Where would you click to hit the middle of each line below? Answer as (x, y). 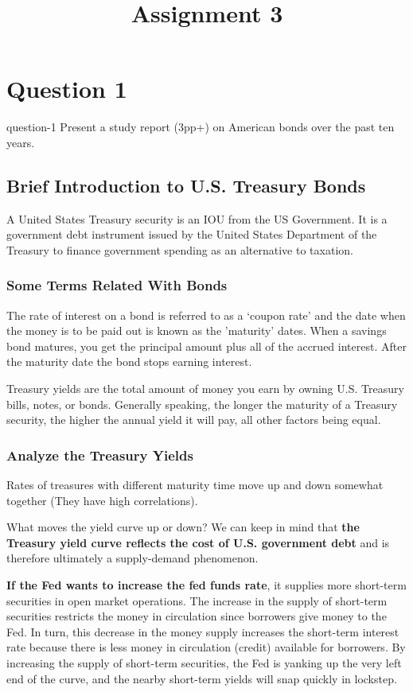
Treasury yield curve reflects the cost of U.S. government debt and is (198, 542)
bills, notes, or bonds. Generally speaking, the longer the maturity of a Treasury (202, 404)
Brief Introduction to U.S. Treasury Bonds (186, 185)
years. (21, 142)
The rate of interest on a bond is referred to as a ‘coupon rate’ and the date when (206, 315)
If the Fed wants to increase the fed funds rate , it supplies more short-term (206, 585)
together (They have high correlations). (102, 500)
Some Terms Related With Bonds (117, 285)
